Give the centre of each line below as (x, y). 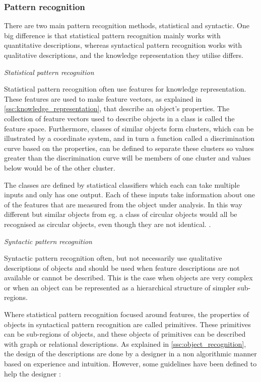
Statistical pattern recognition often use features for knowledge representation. (125, 89)
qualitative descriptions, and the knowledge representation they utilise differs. (124, 55)
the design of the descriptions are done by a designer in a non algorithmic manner (130, 354)
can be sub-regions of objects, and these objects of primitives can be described (125, 334)
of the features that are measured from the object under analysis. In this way (123, 204)
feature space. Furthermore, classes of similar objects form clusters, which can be (129, 128)
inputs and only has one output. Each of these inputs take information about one (129, 195)
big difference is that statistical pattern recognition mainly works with (112, 35)
